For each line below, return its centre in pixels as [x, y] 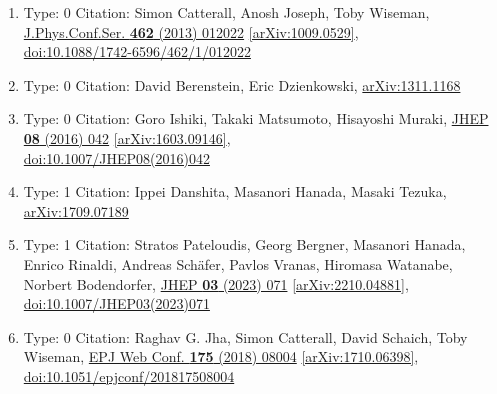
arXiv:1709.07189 [76, 210]
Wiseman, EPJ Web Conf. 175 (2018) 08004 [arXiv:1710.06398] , [221, 356]
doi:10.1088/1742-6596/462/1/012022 [137, 51]
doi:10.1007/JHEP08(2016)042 [116, 157]
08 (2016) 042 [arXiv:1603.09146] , [127, 137]
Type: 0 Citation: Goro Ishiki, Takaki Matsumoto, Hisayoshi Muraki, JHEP [256, 118]
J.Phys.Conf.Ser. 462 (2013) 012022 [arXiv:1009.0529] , [191, 31]
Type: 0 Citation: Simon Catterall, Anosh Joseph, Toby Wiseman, [226, 12]
